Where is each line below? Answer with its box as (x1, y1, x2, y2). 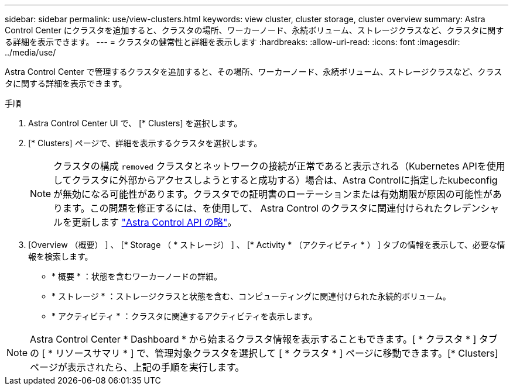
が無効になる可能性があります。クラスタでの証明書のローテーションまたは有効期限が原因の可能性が (53, 188, 493, 200)
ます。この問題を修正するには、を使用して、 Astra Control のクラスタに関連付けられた (63, 202, 443, 214)
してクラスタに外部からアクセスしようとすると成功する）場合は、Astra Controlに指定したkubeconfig (53, 174, 498, 186)
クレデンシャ (443, 202, 500, 214)
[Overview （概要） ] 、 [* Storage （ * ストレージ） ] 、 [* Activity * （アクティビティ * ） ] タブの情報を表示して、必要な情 (28, 240, 505, 250)
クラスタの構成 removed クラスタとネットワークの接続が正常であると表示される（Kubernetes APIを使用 (53, 160, 505, 172)
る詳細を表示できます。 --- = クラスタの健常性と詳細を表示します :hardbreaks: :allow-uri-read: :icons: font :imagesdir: (5, 37, 460, 47)
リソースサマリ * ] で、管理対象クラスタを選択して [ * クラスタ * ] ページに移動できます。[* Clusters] (55, 347, 498, 359)
